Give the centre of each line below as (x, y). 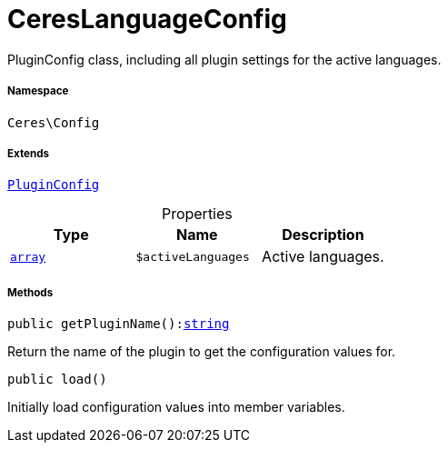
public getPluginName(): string (119, 324)
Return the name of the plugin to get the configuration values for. (202, 352)
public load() (57, 380)
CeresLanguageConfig (147, 19)
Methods (30, 292)
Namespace (38, 91)
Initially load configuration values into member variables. (176, 407)
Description (323, 235)
